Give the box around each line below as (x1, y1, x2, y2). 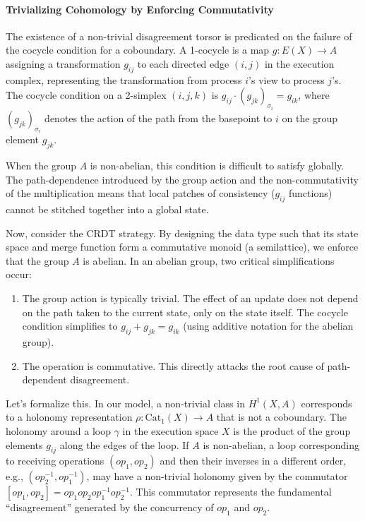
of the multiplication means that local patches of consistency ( (6, 186, 275, 200)
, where (298, 88, 330, 102)
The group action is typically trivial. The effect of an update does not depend (22, 291, 359, 305)
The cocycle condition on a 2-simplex (6, 88, 167, 102)
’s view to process (249, 72, 325, 87)
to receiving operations (6, 453, 104, 468)
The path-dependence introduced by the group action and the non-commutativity (6, 172, 359, 186)
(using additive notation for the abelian (183, 318, 354, 333)
